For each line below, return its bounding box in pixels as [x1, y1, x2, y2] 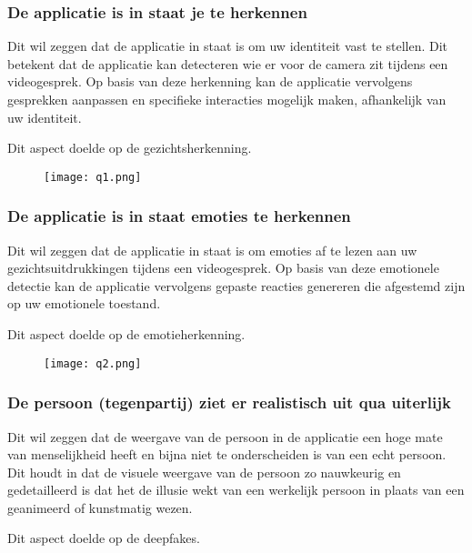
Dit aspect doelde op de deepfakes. [7, 528, 200, 548]
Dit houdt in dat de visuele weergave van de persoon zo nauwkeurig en [7, 462, 401, 481]
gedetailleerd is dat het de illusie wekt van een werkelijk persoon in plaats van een [7, 480, 465, 499]
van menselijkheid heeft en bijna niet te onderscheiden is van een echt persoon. [7, 445, 447, 464]
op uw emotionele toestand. [7, 294, 161, 313]
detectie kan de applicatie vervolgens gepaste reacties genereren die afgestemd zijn [7, 276, 466, 295]
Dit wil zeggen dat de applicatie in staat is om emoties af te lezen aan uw [7, 240, 417, 259]
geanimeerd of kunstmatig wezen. [7, 498, 193, 517]
